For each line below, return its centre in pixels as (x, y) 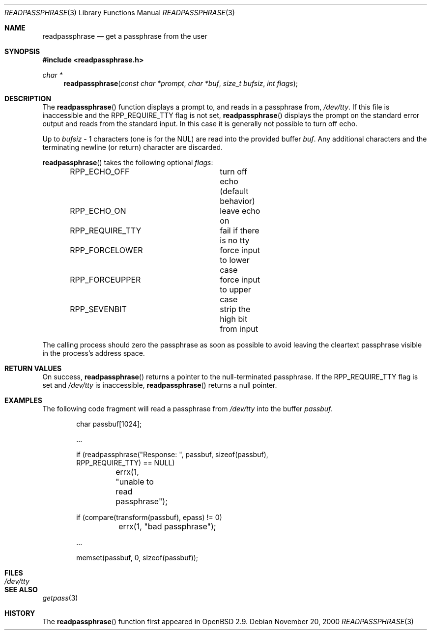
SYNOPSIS (22, 51)
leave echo (240, 211)
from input (239, 329)
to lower (235, 260)
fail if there (240, 231)
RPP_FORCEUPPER (105, 280)
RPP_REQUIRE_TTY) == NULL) (126, 463)
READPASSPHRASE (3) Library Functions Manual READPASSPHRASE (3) (120, 13)
